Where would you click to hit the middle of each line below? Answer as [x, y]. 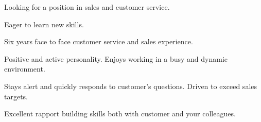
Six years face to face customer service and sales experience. [99, 41]
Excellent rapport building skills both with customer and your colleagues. [120, 114]
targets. [16, 96]
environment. [25, 69]
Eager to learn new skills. [44, 24]
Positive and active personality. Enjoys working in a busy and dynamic [116, 58]
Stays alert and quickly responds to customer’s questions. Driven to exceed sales [131, 86]
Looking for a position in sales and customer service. [87, 7]
